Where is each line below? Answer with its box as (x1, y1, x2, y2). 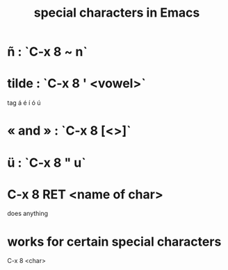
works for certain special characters (7, 234, 222, 249)
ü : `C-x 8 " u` (7, 155, 86, 171)
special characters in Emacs (33, 5, 200, 21)
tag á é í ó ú (7, 99, 41, 107)
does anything (7, 210, 49, 218)
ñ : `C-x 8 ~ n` (7, 44, 88, 60)
